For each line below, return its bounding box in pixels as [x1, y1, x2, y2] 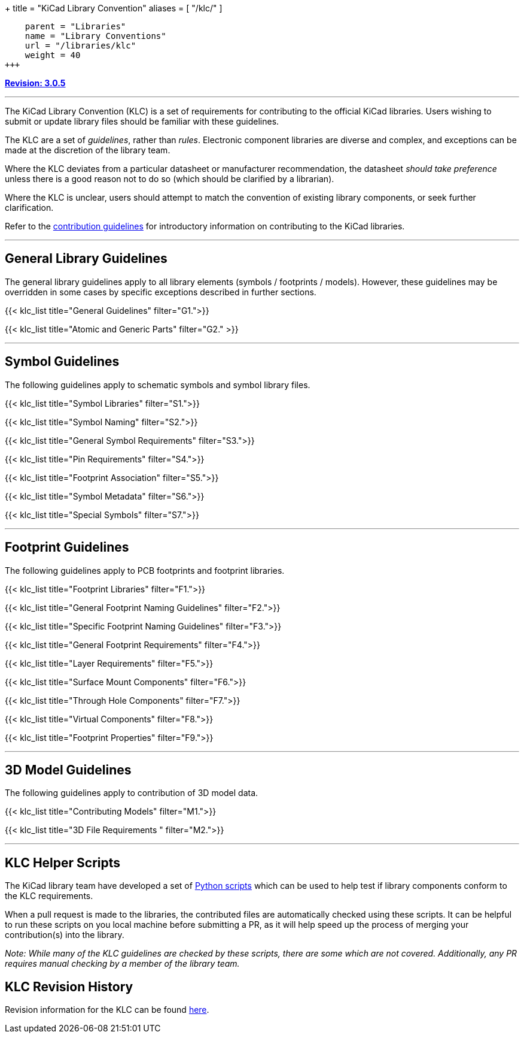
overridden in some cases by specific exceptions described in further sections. [5, 286, 316, 297]
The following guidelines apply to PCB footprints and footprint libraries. [5, 565, 285, 576]
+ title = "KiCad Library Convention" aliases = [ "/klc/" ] [5, 3, 223, 13]
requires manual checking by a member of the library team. [5, 958, 240, 969]
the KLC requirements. [5, 891, 93, 901]
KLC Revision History [5, 979, 133, 994]
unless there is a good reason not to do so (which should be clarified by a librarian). [5, 174, 334, 184]
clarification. [5, 202, 54, 213]
